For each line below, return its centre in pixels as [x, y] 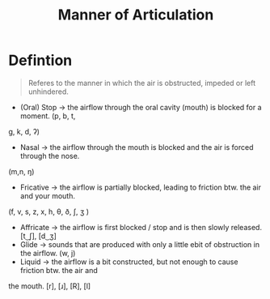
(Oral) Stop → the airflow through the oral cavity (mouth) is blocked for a [141, 107]
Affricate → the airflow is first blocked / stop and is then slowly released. [141, 227]
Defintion [40, 60]
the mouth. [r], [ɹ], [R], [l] [50, 286]
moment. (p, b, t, [48, 116]
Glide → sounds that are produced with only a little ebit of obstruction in [140, 244]
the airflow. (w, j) [48, 253]
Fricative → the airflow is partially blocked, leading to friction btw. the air [140, 187]
